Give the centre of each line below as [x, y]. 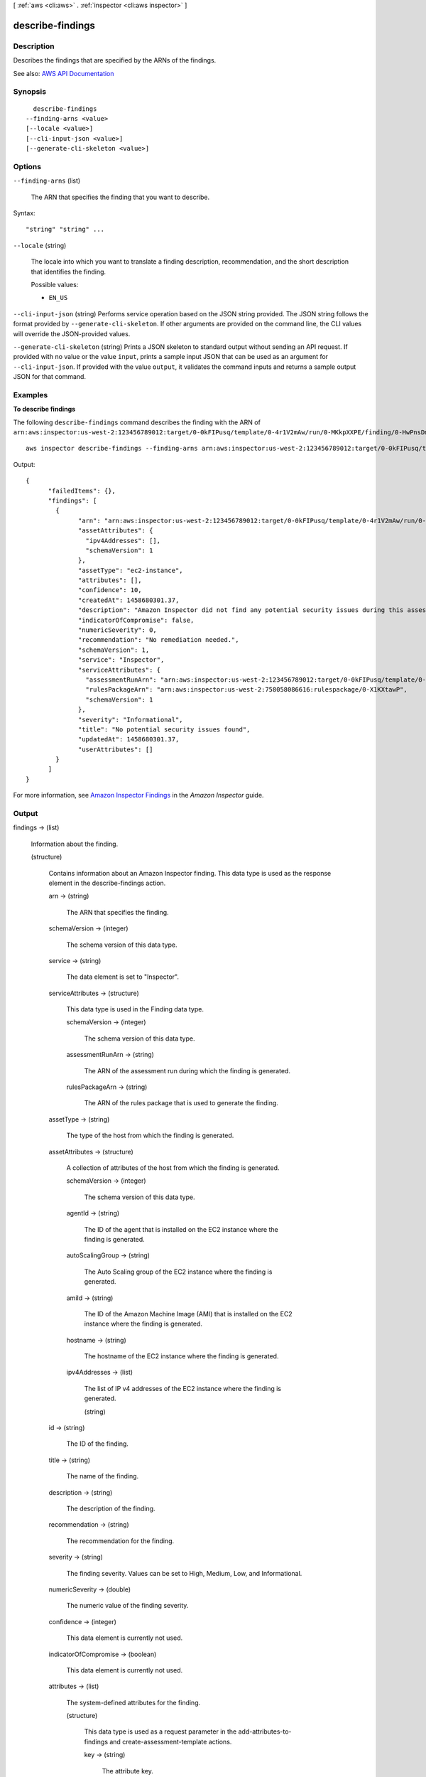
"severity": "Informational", [131, 719]
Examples [31, 394]
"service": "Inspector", [121, 660]
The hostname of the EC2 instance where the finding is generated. [181, 1356]
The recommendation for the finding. [120, 1541]
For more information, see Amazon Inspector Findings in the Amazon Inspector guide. [138, 795]
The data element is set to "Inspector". [122, 977]
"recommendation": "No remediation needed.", [159, 640]
